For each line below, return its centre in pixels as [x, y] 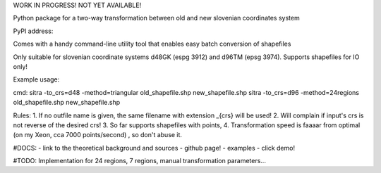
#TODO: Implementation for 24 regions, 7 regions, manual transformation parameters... [139, 161]
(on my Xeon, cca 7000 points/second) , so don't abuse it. [98, 135]
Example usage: [36, 79]
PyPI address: [33, 31]
